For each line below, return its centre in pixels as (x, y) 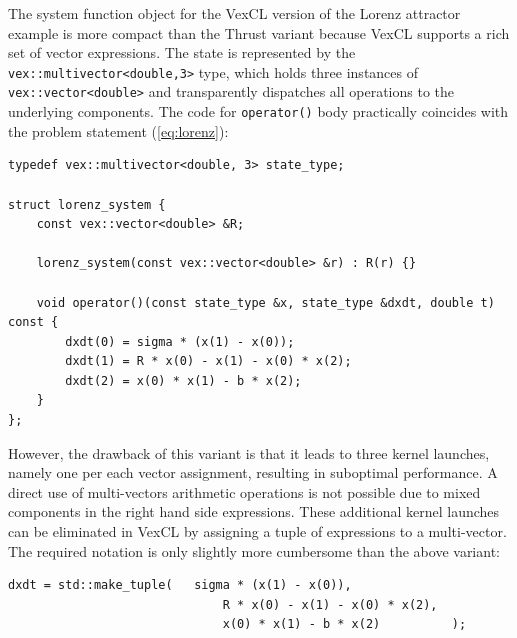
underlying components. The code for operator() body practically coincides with (258, 111)
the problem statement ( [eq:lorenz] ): (118, 130)
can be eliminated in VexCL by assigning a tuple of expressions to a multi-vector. (257, 531)
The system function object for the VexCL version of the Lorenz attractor (234, 13)
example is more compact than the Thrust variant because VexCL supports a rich (259, 32)
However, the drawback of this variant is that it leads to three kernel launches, (249, 452)
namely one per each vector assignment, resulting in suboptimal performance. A (253, 472)
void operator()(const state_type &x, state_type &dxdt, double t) (265, 302)
